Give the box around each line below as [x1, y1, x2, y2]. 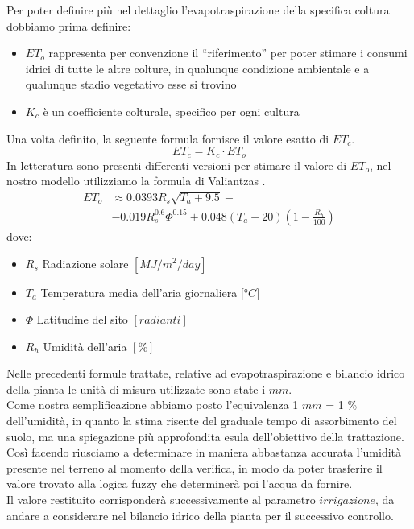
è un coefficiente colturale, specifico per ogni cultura [43, 102, 300, 119]
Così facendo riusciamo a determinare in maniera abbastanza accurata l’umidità [6, 444, 402, 461]
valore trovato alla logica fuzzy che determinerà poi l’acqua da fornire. [6, 475, 353, 492]
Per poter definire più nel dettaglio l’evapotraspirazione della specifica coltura [6, 2, 390, 18]
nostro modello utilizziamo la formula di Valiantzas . [6, 172, 266, 189]
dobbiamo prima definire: [6, 17, 131, 34]
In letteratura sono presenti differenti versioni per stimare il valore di [6, 156, 347, 173]
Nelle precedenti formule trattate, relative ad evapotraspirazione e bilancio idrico [6, 365, 405, 382]
